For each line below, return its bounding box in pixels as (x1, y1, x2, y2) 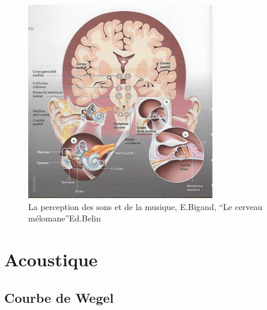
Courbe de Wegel (4, 288, 114, 306)
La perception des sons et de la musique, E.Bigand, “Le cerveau (28, 200, 263, 212)
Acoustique (4, 247, 98, 271)
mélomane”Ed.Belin (28, 212, 101, 224)
